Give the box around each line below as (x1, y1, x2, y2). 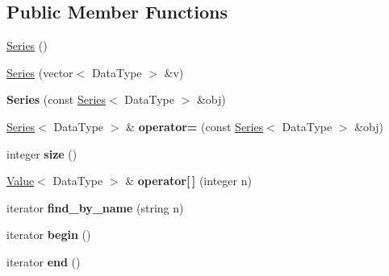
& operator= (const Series (126, 117, 264, 134)
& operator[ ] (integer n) (125, 172, 252, 189)
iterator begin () (6, 226, 91, 243)
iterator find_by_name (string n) (6, 199, 184, 216)
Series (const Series (6, 91, 107, 108)
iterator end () (6, 253, 81, 270)
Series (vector (6, 64, 73, 80)
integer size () (6, 145, 77, 162)
